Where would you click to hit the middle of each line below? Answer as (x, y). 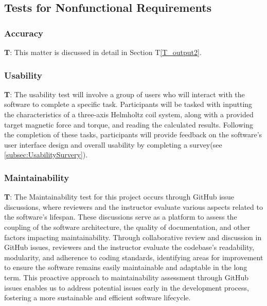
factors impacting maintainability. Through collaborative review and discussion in (133, 237)
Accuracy (24, 33)
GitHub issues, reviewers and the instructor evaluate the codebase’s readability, (129, 247)
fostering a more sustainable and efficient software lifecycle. (97, 298)
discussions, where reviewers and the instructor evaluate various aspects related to (133, 206)
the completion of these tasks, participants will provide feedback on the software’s (133, 134)
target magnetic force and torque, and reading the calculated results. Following (129, 124)
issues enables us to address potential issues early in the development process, (127, 287)
